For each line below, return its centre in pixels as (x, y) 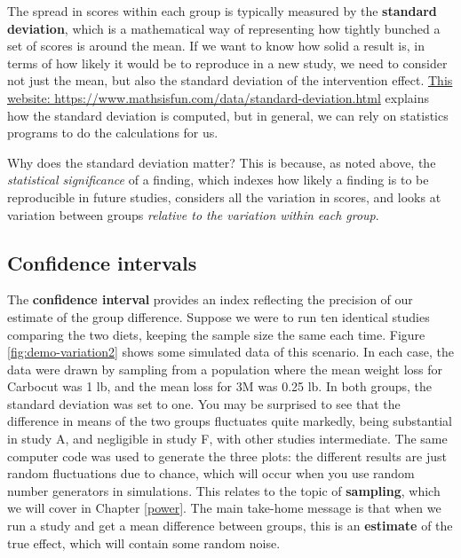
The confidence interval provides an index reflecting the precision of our (210, 299)
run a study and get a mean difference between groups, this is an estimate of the (230, 526)
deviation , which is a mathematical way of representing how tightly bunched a (224, 28)
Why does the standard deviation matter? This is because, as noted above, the (222, 162)
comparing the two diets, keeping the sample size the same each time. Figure (216, 334)
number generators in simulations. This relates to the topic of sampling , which (224, 490)
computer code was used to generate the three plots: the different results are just (227, 456)
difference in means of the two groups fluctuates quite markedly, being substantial (230, 421)
